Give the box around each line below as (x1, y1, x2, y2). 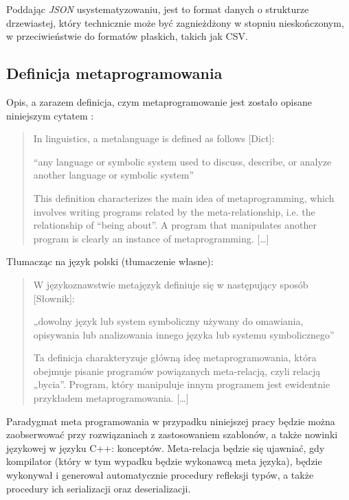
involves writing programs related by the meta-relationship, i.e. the (33, 204, 315, 218)
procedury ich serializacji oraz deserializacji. (6, 481, 191, 495)
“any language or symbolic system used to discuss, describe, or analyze (33, 154, 332, 168)
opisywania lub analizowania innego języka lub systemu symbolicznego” (33, 327, 335, 341)
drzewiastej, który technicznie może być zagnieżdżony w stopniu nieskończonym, (6, 15, 344, 30)
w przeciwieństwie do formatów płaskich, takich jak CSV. (6, 29, 248, 43)
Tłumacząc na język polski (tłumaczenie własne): (6, 254, 214, 269)
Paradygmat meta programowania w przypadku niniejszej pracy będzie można (6, 413, 335, 428)
